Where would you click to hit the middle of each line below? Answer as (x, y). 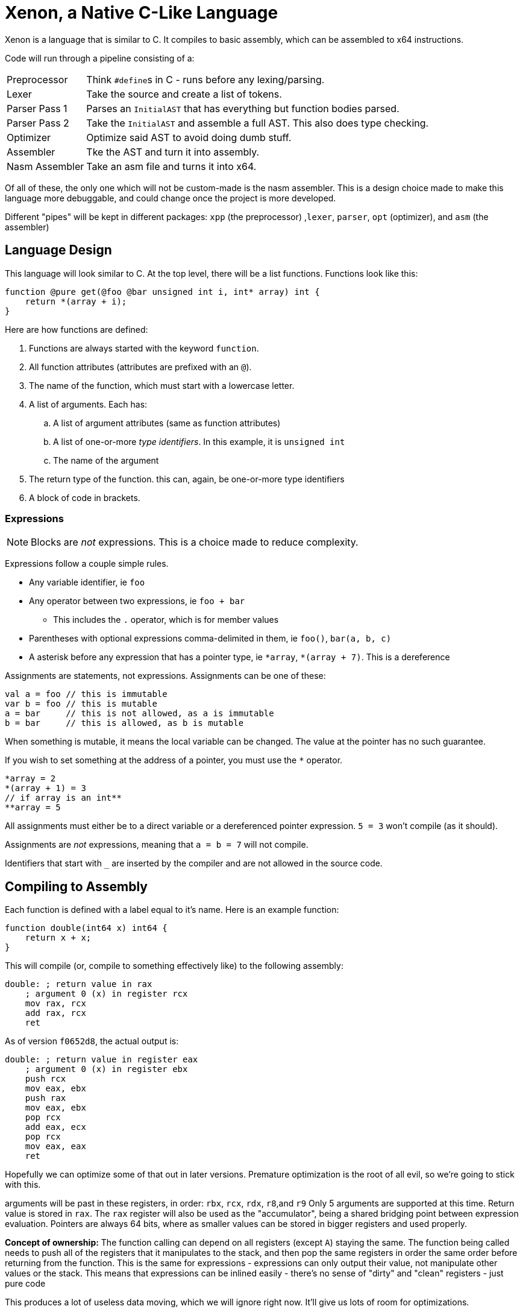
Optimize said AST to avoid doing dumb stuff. (189, 137)
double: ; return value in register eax (102, 1060)
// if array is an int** (63, 798)
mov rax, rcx (55, 1004)
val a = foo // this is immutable (86, 694)
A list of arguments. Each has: (88, 404)
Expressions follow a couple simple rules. (87, 564)
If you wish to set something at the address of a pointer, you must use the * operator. (174, 760)
